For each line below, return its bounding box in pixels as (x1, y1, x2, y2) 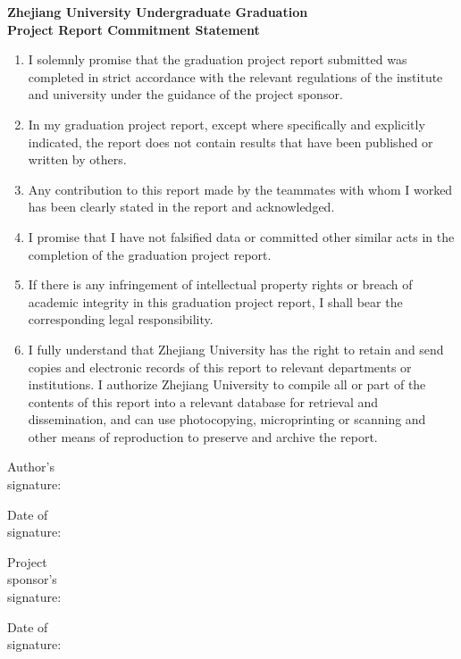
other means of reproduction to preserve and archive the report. (28, 427, 378, 446)
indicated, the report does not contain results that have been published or (28, 132, 433, 151)
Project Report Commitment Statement (7, 20, 260, 38)
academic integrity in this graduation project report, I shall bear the (28, 292, 403, 311)
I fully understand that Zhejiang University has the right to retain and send (28, 339, 444, 358)
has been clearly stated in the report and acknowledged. (28, 197, 335, 216)
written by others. (28, 150, 127, 169)
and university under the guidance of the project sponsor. (28, 85, 343, 104)
